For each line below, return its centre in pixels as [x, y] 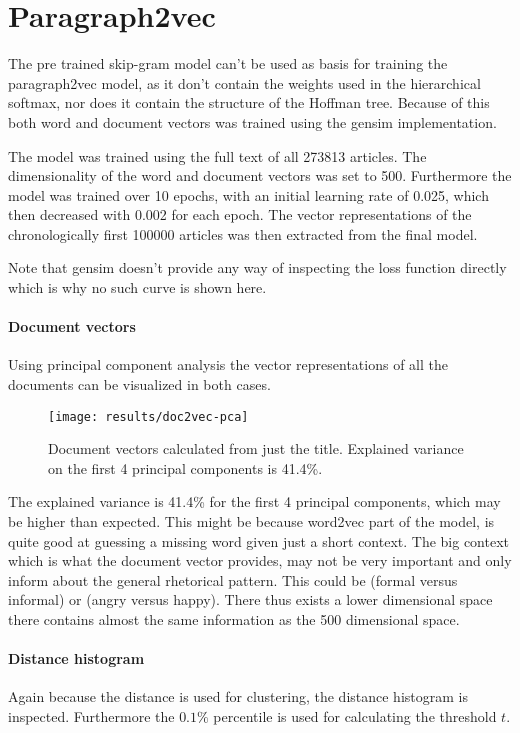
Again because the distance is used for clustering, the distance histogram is [238, 696]
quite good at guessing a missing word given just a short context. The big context [259, 540]
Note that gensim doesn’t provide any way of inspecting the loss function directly [257, 267]
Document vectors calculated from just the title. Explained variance [256, 448]
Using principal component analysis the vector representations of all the [228, 364]
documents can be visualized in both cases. [139, 384]
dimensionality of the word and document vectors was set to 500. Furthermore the [260, 175]
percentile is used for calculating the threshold [355, 716]
